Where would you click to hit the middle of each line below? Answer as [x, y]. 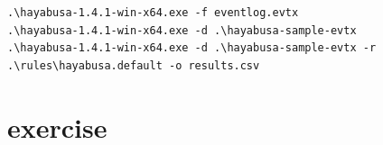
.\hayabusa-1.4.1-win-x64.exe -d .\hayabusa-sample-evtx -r [192, 48]
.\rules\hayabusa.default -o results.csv [134, 65]
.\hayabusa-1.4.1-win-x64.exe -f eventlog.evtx [153, 13]
